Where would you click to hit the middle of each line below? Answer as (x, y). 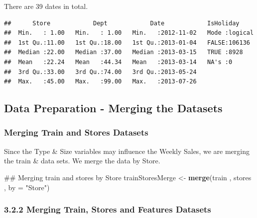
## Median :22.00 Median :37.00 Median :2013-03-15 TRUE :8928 (124, 52)
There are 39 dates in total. (46, 6)
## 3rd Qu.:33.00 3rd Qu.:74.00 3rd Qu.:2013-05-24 (100, 72)
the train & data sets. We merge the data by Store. (82, 161)
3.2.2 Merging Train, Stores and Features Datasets (108, 209)
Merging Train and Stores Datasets (76, 132)
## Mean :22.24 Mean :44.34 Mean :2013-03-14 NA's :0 (118, 62)
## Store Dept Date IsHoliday (122, 23)
